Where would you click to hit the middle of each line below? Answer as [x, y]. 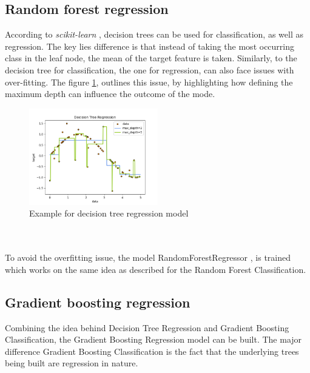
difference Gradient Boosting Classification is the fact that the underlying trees [152, 351]
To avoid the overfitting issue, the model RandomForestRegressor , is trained [148, 257]
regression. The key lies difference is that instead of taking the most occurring [150, 46]
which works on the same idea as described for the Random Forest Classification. [156, 269]
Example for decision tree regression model [109, 213]
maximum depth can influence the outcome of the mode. [110, 94]
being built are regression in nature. [72, 363]
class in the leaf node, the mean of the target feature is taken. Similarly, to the [151, 58]
